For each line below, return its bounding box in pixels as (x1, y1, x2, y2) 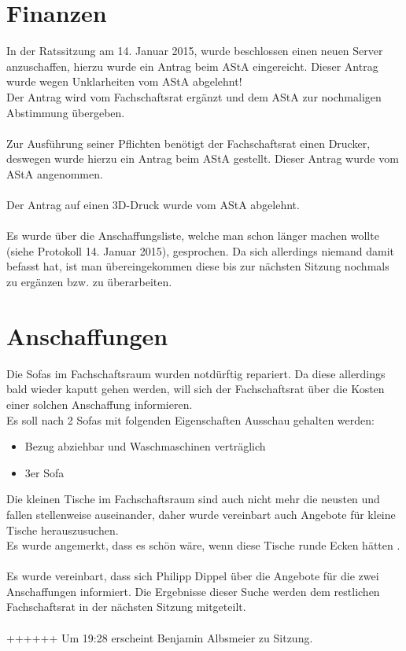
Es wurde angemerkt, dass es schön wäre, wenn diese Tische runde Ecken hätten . (6, 537, 400, 554)
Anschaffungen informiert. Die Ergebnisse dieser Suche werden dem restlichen (6, 583, 380, 599)
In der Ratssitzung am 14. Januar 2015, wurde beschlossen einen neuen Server (6, 42, 383, 59)
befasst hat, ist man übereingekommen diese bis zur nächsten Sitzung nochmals (6, 258, 389, 274)
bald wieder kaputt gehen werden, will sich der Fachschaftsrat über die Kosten (6, 381, 385, 397)
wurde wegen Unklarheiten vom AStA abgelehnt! (6, 73, 242, 90)
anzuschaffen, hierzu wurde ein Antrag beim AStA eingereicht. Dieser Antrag (6, 57, 378, 74)
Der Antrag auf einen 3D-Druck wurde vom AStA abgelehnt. (6, 197, 300, 213)
